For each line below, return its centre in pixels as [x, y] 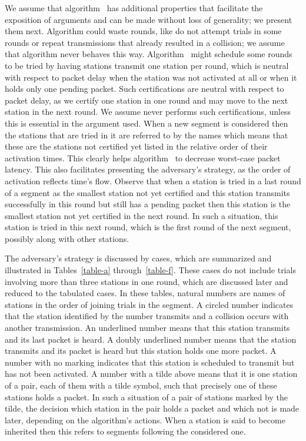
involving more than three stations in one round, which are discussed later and [147, 281]
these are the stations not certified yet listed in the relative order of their [136, 146]
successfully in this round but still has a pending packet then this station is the [148, 204]
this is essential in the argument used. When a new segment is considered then [147, 123]
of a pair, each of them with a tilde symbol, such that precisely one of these [141, 385]
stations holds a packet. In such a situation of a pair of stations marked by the [146, 397]
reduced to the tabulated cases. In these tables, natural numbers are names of [145, 293]
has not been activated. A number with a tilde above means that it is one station [151, 374]
